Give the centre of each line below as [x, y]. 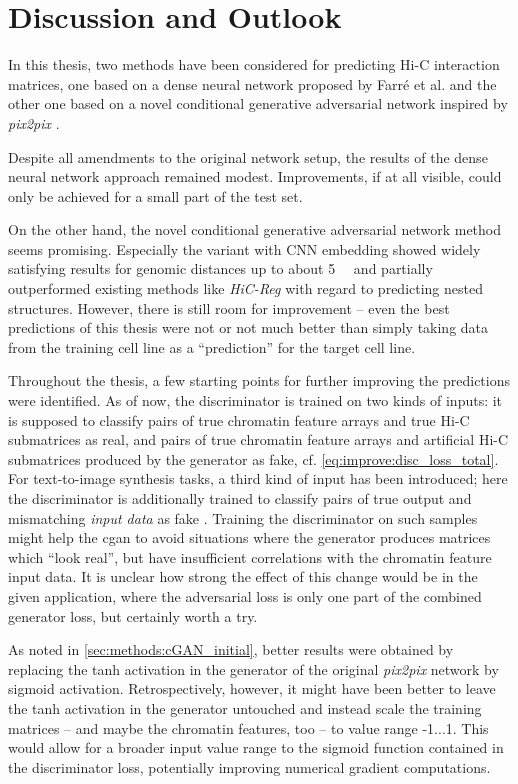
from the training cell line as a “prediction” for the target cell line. [212, 346]
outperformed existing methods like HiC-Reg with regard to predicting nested [245, 288]
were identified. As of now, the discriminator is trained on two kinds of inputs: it [255, 400]
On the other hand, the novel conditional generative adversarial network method [255, 229]
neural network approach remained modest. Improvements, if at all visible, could [255, 176]
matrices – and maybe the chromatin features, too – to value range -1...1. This [248, 727]
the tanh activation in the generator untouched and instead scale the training [245, 707]
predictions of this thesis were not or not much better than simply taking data [248, 327]
